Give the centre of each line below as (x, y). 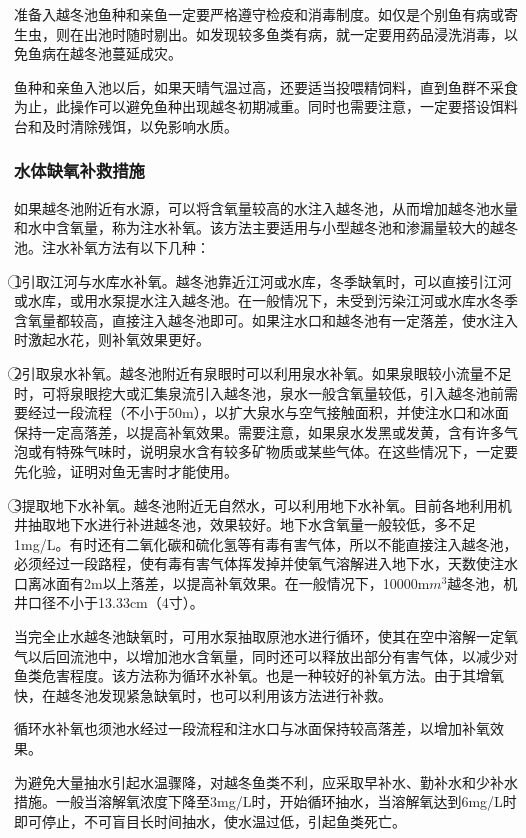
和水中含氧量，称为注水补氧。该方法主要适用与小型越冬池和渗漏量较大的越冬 (266, 227)
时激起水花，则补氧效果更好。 (112, 339)
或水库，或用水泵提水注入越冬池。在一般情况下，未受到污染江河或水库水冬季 (266, 300)
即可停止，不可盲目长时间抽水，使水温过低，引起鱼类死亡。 (210, 820)
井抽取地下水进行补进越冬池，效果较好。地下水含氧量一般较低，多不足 (245, 524)
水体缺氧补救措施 (79, 170)
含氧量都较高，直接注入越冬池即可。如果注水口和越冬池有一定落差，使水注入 (266, 319)
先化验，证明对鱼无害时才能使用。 (126, 470)
